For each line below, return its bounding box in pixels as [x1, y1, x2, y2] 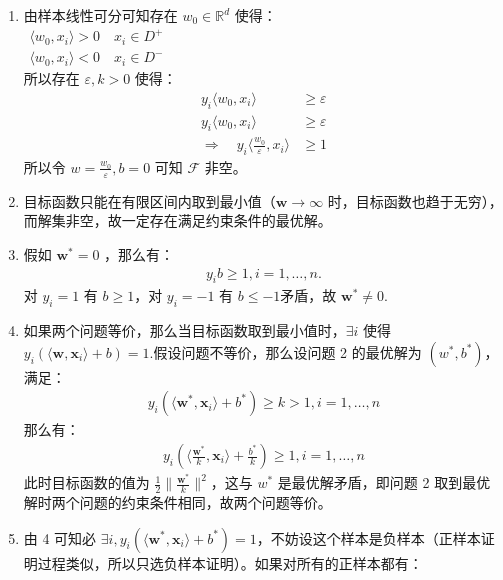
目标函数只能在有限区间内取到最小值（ [23, 190, 276, 211]
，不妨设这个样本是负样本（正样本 [256, 527, 481, 548]
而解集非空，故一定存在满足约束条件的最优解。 [23, 210, 332, 231]
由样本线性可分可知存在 [23, 5, 178, 25]
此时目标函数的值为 [23, 472, 150, 493]
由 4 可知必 [23, 527, 97, 548]
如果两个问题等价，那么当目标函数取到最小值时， [23, 320, 346, 341]
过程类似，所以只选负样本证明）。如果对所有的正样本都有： [37, 552, 423, 573]
